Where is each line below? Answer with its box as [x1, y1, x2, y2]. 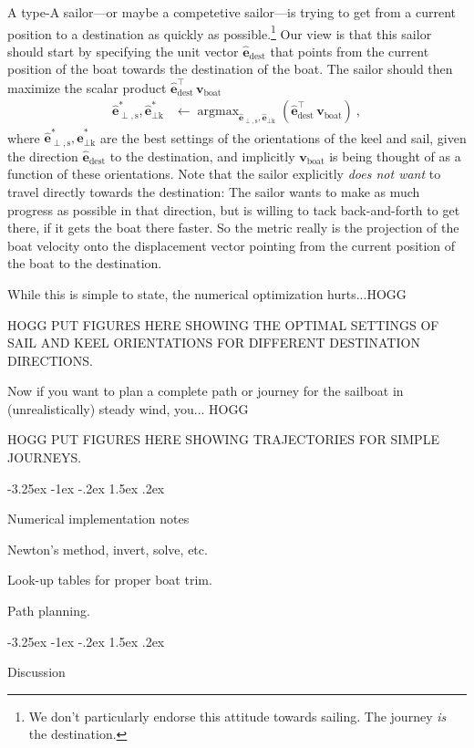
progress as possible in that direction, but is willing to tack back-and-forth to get [7, 200, 460, 219]
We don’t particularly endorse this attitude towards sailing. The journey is [28, 706, 447, 725]
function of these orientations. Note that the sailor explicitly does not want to [7, 164, 441, 183]
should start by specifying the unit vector [7, 41, 239, 60]
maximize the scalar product [7, 78, 167, 97]
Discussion [7, 662, 66, 681]
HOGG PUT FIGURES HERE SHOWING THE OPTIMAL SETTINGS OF [7, 315, 439, 334]
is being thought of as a [329, 146, 461, 165]
